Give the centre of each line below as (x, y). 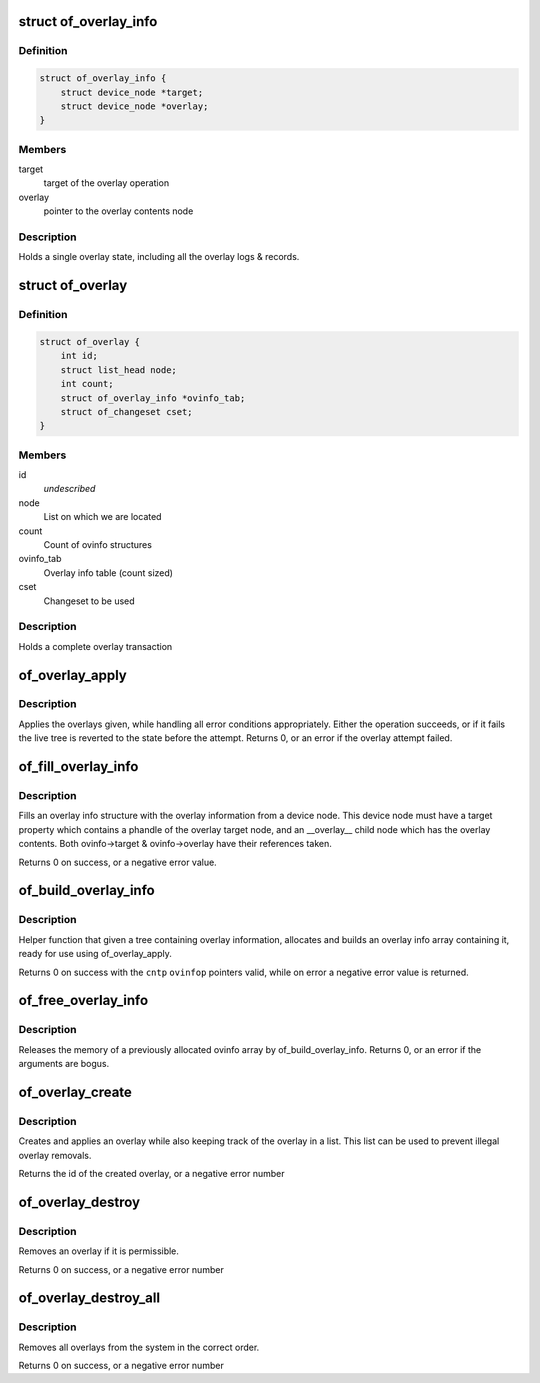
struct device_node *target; (132, 92)
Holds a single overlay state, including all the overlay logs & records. (159, 257)
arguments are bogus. (64, 1064)
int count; (87, 384)
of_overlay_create (75, 1091)
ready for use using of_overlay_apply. (95, 954)
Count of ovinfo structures (97, 544)
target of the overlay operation (106, 183)
